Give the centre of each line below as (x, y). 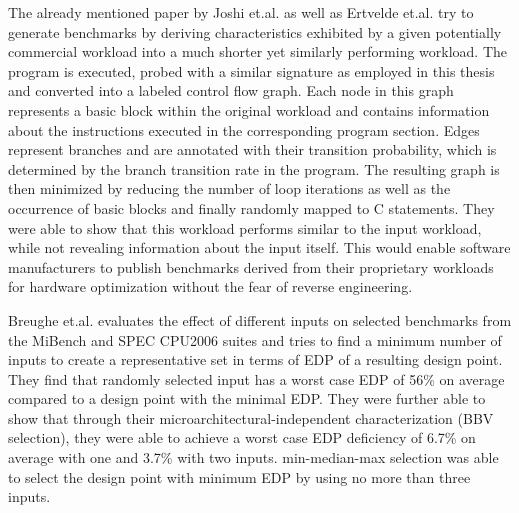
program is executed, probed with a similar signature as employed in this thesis (251, 70)
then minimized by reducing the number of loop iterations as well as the (229, 188)
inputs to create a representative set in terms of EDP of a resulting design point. (255, 359)
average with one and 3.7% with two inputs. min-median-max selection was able (253, 457)
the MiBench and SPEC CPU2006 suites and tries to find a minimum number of (255, 339)
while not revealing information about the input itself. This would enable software (259, 247)
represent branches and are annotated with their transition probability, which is (252, 149)
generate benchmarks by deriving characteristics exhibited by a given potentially (255, 31)
